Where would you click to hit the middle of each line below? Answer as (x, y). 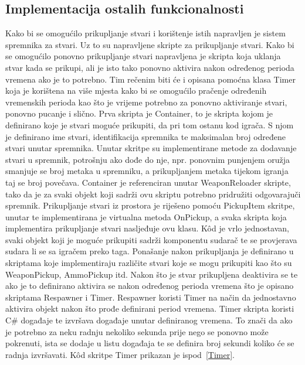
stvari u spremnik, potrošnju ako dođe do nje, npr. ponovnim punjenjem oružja (148, 159)
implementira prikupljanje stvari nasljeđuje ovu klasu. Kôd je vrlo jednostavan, (147, 228)
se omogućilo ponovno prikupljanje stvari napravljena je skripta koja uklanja (143, 56)
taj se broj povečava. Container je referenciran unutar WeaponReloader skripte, (148, 182)
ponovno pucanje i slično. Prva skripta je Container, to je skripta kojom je (139, 113)
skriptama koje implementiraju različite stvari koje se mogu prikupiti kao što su (149, 263)
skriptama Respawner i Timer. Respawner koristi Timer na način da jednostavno (151, 297)
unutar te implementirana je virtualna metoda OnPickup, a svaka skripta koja (146, 216)
